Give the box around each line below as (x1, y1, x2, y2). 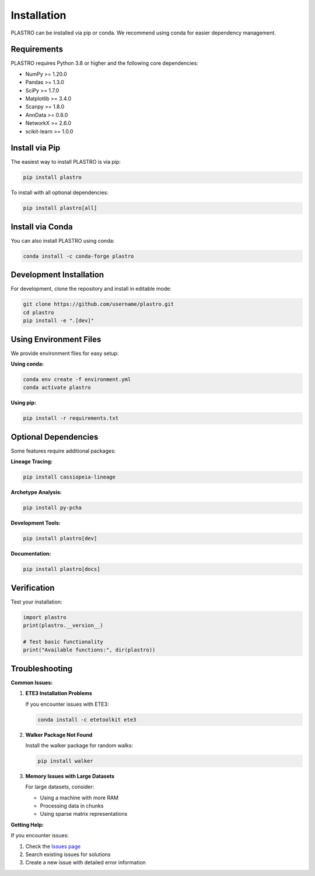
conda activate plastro (23, 384, 92, 391)
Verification (10, 582, 55, 593)
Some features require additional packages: (10, 447, 116, 454)
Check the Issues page (25, 843, 81, 850)
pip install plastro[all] (23, 205, 97, 212)
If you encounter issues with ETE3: (25, 701, 109, 708)
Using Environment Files (10, 334, 101, 344)
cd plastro (23, 309, 54, 316)
